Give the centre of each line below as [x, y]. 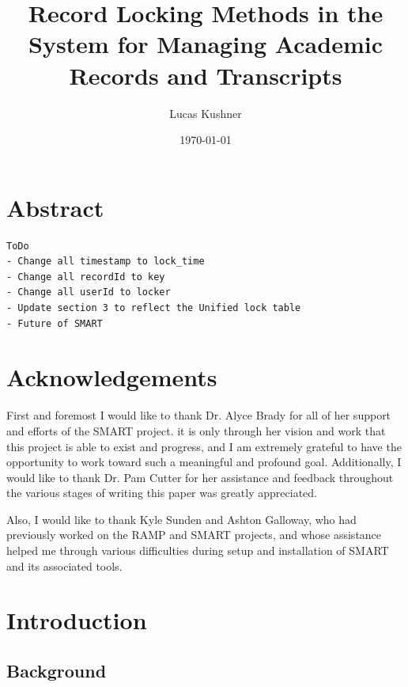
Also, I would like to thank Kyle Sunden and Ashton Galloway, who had [181, 519]
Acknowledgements [112, 377]
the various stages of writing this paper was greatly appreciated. [162, 493]
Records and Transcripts [206, 75]
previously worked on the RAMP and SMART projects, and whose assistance [194, 535]
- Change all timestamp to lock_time [106, 262]
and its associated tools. [64, 566]
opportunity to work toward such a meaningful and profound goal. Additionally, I [204, 462]
